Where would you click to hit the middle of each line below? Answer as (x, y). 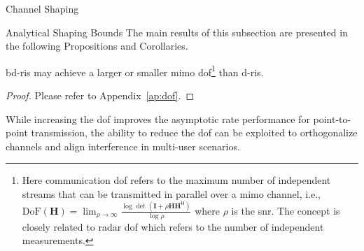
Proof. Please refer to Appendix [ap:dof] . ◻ (100, 95)
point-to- (332, 119)
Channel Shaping (42, 8)
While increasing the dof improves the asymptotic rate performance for (158, 119)
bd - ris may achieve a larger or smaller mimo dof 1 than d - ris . (135, 71)
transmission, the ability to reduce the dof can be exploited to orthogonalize (194, 132)
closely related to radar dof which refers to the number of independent (173, 226)
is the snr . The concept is (286, 210)
